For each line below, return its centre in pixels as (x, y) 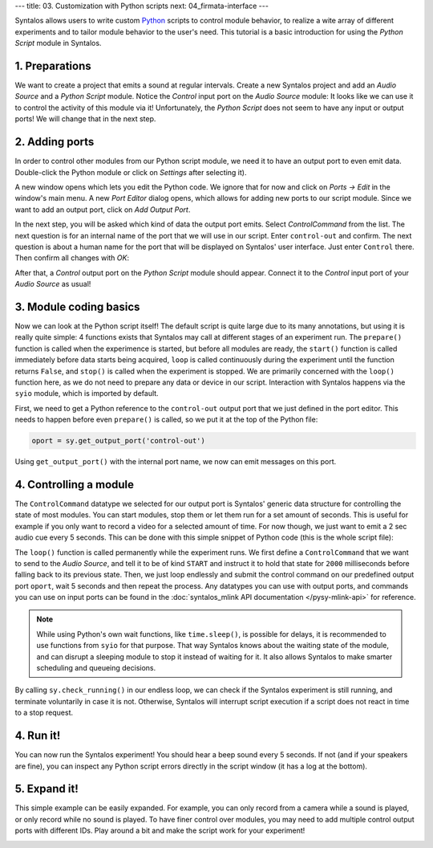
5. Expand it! (47, 789)
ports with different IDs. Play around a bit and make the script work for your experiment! (160, 830)
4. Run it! (38, 736)
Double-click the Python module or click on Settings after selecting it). (131, 172)
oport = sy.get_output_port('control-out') (119, 441)
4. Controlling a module (75, 485)
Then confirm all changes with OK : (72, 258)
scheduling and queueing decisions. (96, 668)
